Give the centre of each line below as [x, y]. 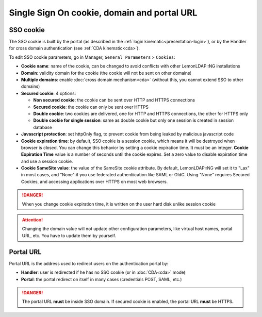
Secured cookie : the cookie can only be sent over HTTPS [91, 107]
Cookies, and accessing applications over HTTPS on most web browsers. [94, 182]
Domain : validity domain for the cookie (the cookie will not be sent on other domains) [106, 73]
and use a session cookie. [47, 161]
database [43, 127]
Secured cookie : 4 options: [49, 93]
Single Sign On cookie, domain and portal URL [103, 13]
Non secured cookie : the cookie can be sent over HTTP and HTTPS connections [114, 100]
